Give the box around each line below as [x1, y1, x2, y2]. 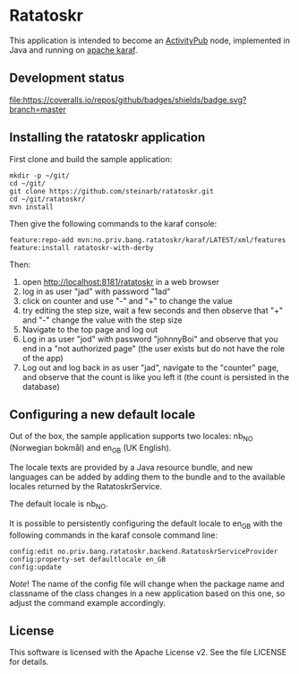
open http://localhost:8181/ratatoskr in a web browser [21, 276, 219, 287]
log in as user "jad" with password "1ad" [21, 286, 172, 297]
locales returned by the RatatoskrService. [9, 480, 163, 491]
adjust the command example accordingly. [9, 597, 167, 608]
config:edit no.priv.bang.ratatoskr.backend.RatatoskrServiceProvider [9, 547, 278, 556]
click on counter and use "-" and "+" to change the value [21, 295, 233, 306]
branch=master [9, 104, 66, 115]
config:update [9, 562, 63, 572]
